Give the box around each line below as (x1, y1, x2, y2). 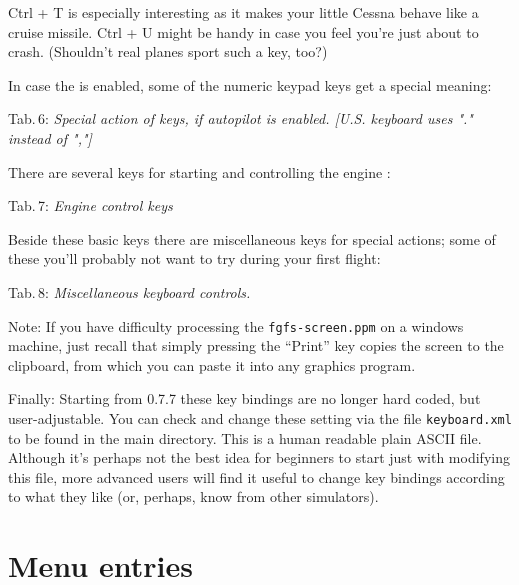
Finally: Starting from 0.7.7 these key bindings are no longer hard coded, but (8, 388, 481, 409)
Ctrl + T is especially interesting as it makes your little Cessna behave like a (8, 2, 479, 22)
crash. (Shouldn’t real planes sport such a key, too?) (8, 41, 328, 62)
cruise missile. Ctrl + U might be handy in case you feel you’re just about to (8, 21, 479, 42)
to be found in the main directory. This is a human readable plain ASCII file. (8, 427, 482, 448)
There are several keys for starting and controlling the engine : (8, 161, 391, 182)
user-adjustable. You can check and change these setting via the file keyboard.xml (8, 407, 512, 428)
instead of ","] (8, 127, 92, 148)
